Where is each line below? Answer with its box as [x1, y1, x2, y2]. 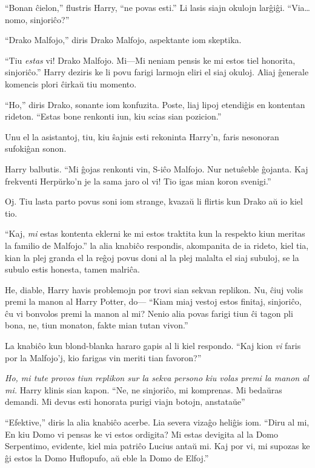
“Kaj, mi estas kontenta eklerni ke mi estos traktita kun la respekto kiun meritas [5, 227, 305, 240]
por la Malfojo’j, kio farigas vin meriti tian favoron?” [5, 351, 202, 364]
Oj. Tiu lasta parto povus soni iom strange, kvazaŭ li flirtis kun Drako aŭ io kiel [5, 195, 303, 208]
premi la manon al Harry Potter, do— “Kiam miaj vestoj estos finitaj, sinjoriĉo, [5, 295, 302, 308]
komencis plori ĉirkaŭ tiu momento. [5, 77, 137, 90]
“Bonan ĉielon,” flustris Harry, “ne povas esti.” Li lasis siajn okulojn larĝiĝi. [5, 1, 285, 13]
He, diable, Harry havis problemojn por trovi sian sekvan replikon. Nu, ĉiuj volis [5, 283, 303, 296]
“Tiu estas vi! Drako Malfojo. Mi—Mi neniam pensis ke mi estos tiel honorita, [5, 53, 296, 66]
